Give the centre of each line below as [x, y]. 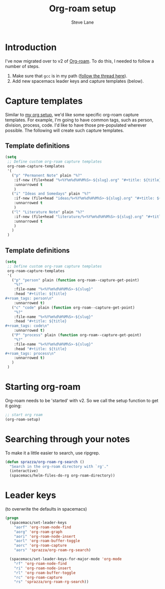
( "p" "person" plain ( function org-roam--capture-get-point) [75, 280]
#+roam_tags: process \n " [30, 353]
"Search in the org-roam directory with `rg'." [59, 466]
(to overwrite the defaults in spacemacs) [46, 509]
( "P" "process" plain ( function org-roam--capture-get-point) [76, 335]
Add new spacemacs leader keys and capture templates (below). [78, 81]
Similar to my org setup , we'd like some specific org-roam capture [72, 114]
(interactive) [24, 471]
